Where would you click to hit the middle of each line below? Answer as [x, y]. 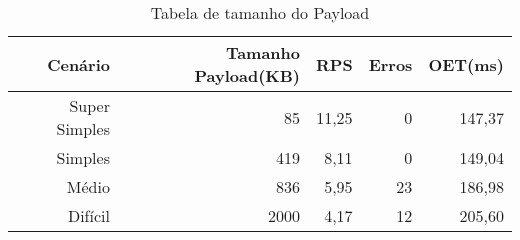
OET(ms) [466, 64]
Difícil [88, 215]
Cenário [78, 64]
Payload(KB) [247, 75]
